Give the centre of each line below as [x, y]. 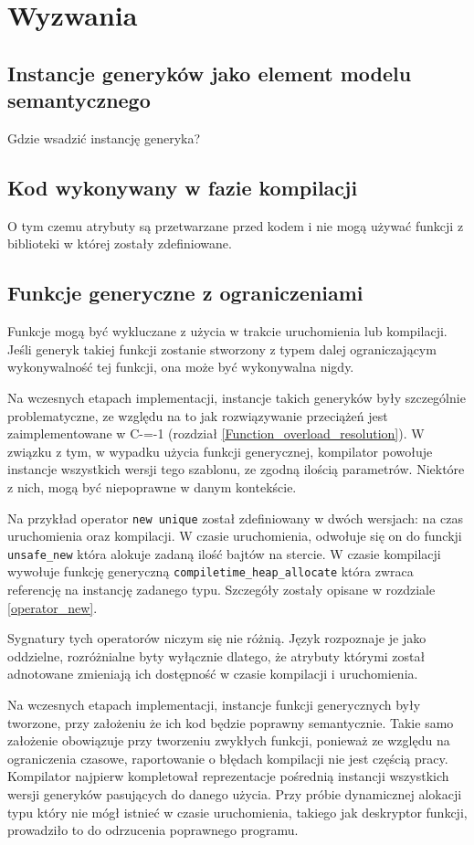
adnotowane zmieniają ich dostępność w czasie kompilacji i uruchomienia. [213, 674]
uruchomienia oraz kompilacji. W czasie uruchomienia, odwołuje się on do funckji [235, 536]
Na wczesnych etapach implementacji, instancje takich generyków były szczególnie [237, 397]
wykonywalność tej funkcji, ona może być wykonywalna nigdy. [181, 367]
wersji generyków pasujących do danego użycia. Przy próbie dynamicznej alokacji [235, 794]
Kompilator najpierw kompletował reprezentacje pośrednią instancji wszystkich [228, 776]
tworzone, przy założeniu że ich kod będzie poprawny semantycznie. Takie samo [231, 722]
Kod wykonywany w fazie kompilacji [183, 187]
